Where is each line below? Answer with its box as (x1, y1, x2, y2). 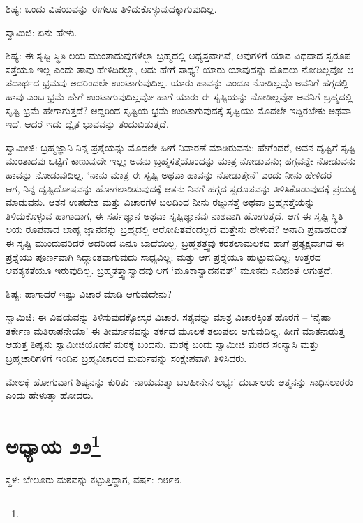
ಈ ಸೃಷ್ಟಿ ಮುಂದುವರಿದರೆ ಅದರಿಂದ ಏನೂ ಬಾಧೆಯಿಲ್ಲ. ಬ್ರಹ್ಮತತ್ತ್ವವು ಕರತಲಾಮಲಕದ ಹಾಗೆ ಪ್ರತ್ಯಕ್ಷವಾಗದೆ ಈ (6, 235, 345, 250)
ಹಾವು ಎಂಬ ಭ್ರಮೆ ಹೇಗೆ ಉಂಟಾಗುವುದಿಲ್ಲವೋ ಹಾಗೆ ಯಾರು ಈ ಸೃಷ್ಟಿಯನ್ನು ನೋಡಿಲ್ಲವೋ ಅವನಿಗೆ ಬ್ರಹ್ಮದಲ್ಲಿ (6, 89, 353, 103)
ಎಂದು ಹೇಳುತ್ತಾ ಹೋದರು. (6, 388, 94, 402)
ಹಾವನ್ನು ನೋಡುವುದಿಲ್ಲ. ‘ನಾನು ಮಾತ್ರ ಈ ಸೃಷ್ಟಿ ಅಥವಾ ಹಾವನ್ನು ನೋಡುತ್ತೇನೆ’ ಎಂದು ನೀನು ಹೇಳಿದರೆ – (6, 167, 341, 181)
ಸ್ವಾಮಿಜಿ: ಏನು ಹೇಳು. (6, 24, 77, 39)
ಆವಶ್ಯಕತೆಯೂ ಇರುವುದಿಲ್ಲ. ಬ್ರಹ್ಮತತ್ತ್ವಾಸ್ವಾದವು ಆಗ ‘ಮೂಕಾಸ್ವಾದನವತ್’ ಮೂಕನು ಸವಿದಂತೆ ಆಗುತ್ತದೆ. (6, 263, 334, 278)
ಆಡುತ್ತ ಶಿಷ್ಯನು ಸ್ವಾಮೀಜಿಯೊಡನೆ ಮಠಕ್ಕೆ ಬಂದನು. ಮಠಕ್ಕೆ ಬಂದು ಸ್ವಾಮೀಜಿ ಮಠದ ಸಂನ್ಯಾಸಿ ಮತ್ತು (6, 337, 319, 351)
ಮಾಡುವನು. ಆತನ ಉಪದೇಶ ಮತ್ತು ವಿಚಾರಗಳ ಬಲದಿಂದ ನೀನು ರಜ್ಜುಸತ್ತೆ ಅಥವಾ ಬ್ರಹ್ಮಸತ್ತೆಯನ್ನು (6, 195, 316, 209)
